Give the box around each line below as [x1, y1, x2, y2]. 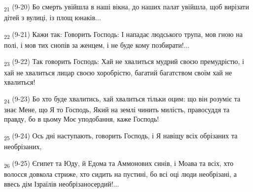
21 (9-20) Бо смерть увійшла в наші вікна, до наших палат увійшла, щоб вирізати [4, 1, 249, 13]
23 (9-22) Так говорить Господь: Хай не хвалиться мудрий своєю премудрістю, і [4, 56, 245, 68]
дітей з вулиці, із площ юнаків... [4, 12, 101, 23]
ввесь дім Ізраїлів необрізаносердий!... [4, 178, 119, 189]
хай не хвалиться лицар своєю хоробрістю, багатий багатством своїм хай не [4, 67, 232, 77]
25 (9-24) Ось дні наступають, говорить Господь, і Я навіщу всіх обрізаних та [4, 130, 238, 142]
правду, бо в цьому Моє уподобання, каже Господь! [4, 114, 159, 124]
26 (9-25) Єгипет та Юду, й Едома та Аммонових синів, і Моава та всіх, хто [4, 158, 234, 169]
